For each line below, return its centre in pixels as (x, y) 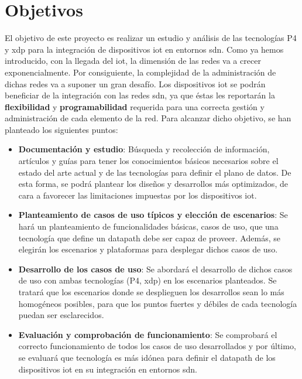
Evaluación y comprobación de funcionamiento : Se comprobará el (148, 334)
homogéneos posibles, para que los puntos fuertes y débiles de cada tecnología (158, 303)
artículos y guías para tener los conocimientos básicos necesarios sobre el (148, 161)
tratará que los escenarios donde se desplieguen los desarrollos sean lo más (151, 292)
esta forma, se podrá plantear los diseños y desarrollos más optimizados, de (153, 184)
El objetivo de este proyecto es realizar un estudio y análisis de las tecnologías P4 (151, 38)
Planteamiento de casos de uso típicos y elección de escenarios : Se (153, 215)
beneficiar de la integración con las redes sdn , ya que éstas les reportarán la (140, 95)
